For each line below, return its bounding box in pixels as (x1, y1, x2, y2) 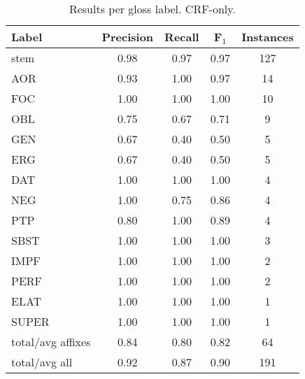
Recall (164, 29, 199, 45)
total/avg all (11, 354, 73, 370)
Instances (241, 29, 294, 45)
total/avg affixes (11, 334, 91, 350)
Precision (101, 29, 154, 45)
